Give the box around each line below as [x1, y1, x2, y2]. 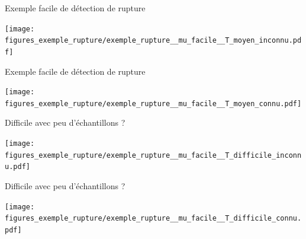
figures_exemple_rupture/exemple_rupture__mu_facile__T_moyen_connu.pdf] [5, 99, 302, 108]
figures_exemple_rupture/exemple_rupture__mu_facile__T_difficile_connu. [5, 214, 302, 223]
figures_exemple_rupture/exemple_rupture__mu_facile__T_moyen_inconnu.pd [5, 36, 302, 45]
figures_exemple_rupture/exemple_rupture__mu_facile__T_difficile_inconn [5, 151, 302, 160]
